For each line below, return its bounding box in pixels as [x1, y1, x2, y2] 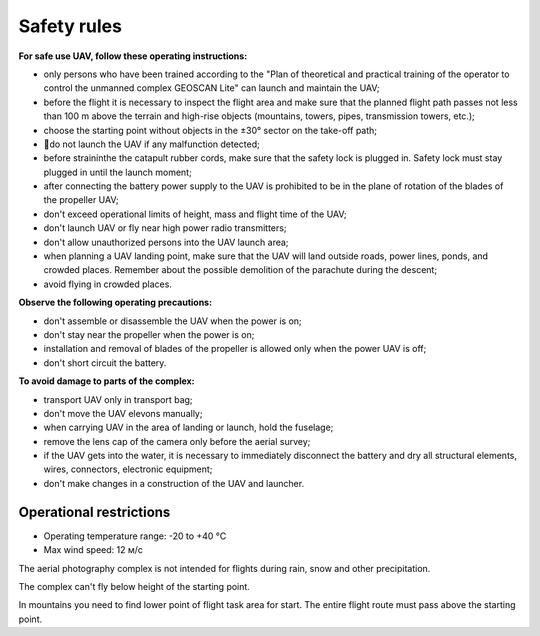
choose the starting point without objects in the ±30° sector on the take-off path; [43, 124, 378, 136]
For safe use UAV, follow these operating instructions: [18, 50, 248, 62]
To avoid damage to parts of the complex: [18, 375, 195, 387]
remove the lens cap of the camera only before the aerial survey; [43, 435, 311, 447]
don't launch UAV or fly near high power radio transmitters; [43, 222, 287, 234]
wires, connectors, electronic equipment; [43, 463, 213, 475]
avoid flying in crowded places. [43, 278, 172, 290]
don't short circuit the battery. [43, 356, 167, 369]
